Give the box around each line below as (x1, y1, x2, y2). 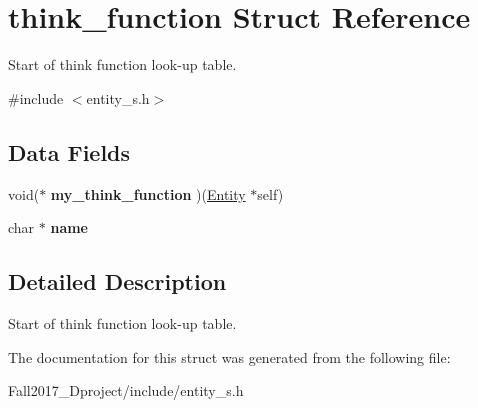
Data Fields (8, 136, 131, 167)
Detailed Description (8, 266, 227, 297)
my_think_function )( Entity (50, 183, 246, 204)
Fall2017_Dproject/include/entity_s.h (8, 380, 244, 401)
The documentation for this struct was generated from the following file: (8, 346, 451, 367)
